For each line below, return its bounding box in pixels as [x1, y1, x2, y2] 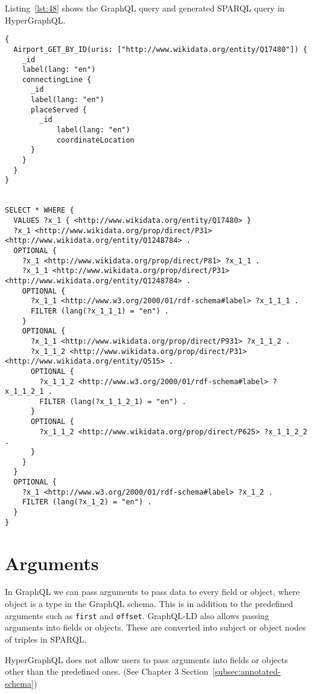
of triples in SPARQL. [5, 632, 87, 645]
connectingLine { [22, 75, 92, 84]
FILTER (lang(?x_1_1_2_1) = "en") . [39, 397, 186, 406]
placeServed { [30, 105, 88, 114]
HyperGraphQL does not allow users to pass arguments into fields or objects [5, 653, 288, 666]
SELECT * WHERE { [5, 206, 74, 215]
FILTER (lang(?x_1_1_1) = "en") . [30, 306, 170, 315]
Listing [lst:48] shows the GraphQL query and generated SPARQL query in [5, 2, 285, 14]
